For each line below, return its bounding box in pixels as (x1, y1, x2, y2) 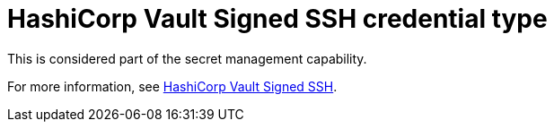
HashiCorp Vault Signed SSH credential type (7, 4, 548, 34)
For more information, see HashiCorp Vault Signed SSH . (7, 78, 338, 94)
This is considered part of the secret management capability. (7, 50, 367, 66)
